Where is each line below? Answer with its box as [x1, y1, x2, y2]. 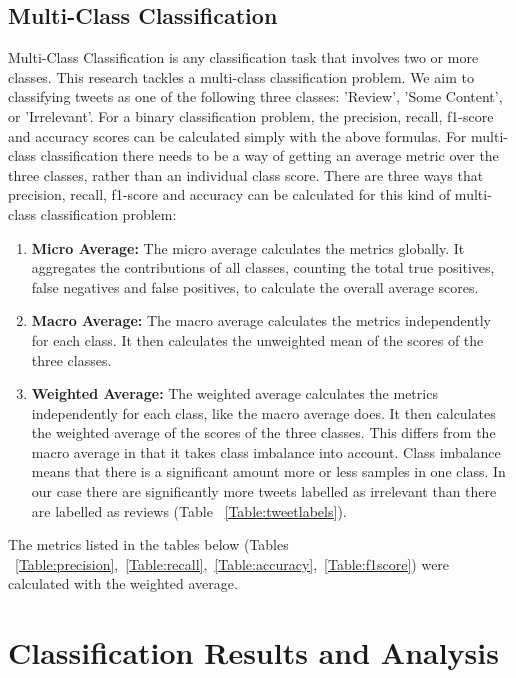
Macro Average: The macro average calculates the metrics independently [31, 310, 491, 331]
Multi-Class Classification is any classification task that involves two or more [8, 47, 479, 68]
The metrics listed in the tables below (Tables [8, 534, 289, 555]
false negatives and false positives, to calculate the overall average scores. [31, 276, 479, 297]
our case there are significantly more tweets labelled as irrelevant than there [31, 481, 497, 502]
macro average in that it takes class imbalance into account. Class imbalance [31, 441, 501, 462]
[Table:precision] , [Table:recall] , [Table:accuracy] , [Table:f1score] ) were [15, 553, 450, 574]
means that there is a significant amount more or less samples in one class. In [31, 461, 506, 482]
